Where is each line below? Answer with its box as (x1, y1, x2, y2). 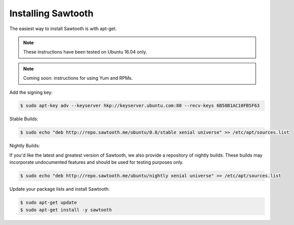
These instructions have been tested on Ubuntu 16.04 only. (23, 49, 148, 55)
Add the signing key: (9, 89, 53, 95)
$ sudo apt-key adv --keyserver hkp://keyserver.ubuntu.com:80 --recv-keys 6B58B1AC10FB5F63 (20, 103, 260, 109)
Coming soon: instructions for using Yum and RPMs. (23, 75, 133, 81)
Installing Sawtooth (9, 8, 94, 19)
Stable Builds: (9, 116, 38, 122)
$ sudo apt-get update (20, 199, 77, 206)
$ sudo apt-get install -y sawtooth (20, 207, 112, 213)
